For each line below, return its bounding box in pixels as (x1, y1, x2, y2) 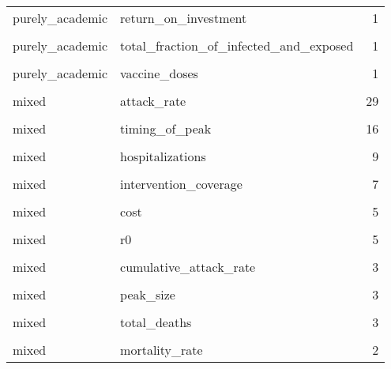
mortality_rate (120, 341, 203, 359)
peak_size (120, 285, 175, 303)
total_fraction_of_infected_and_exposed (120, 36, 354, 55)
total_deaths (120, 313, 192, 331)
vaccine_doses (120, 64, 198, 82)
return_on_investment (120, 9, 247, 27)
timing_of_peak (120, 119, 212, 137)
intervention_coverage (120, 175, 242, 193)
